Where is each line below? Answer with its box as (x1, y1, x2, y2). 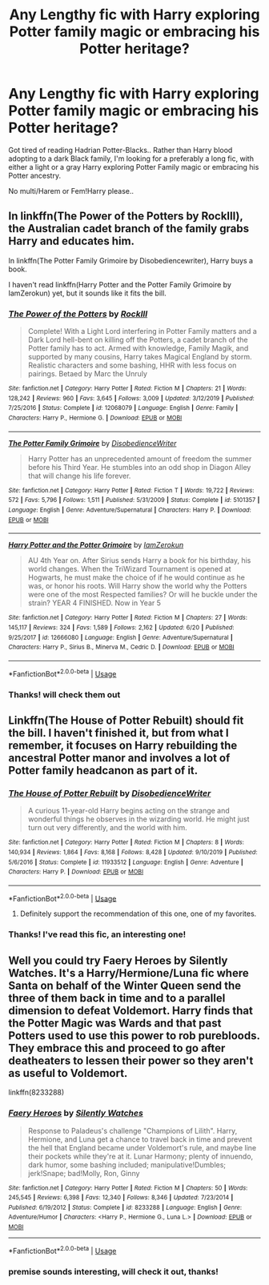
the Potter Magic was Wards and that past (8, 1016, 222, 1030)
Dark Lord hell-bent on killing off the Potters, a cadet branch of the (27, 335, 248, 345)
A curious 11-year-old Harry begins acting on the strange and (27, 806, 230, 816)
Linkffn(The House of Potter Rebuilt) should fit (8, 713, 244, 727)
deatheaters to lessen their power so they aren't (8, 1054, 254, 1067)
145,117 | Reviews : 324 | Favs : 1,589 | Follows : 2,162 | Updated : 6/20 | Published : (8, 623, 235, 632)
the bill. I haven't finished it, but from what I (8, 726, 230, 740)
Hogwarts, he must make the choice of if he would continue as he (27, 572, 246, 582)
